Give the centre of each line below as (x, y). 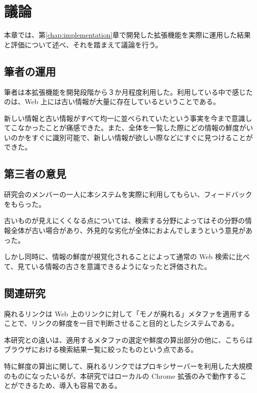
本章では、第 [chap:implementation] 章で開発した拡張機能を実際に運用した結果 (128, 35)
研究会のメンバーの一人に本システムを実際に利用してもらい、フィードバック (128, 194)
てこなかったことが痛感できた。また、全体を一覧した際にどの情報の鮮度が (125, 128)
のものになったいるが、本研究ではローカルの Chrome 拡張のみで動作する (122, 375)
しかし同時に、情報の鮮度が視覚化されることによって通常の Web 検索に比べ (127, 256)
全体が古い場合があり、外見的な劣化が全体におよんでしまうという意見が (128, 230)
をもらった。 (25, 204)
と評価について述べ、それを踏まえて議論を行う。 (83, 44)
